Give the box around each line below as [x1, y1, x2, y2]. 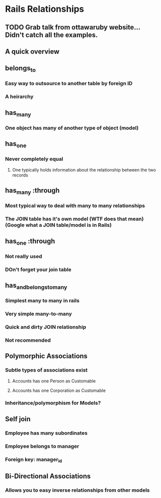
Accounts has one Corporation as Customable [12, 387, 106, 393]
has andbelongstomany [5, 281, 68, 291]
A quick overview [5, 47, 60, 56]
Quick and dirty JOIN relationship [5, 323, 86, 330]
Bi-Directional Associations [5, 472, 91, 480]
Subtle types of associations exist [5, 367, 88, 374]
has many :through [5, 186, 60, 196]
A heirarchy [5, 93, 34, 100]
